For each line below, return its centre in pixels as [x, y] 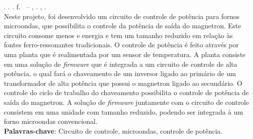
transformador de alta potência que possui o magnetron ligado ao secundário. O [123, 83]
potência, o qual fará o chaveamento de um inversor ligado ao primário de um [120, 73]
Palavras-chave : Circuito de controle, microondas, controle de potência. [113, 130]
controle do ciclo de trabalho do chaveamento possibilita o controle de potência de [126, 92]
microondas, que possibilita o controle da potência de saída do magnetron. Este [123, 26]
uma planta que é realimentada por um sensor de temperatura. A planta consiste [125, 54]
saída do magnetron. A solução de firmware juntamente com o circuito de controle [126, 102]
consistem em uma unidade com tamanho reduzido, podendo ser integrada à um [124, 111]
